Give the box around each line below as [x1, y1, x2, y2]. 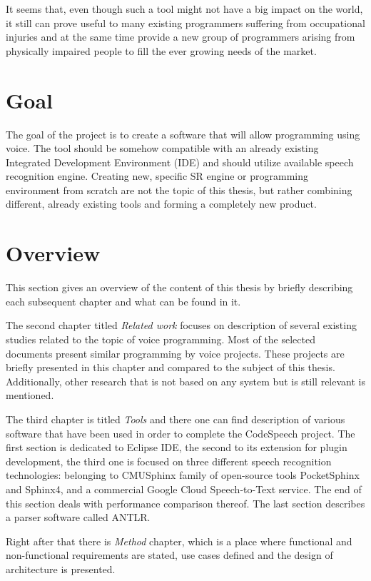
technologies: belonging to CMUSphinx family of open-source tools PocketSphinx [6, 468, 360, 483]
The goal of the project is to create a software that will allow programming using [6, 126, 360, 141]
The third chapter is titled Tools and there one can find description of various [6, 411, 345, 426]
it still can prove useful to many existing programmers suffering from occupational [6, 15, 365, 30]
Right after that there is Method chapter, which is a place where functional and [6, 533, 352, 548]
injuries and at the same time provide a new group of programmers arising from [6, 29, 355, 44]
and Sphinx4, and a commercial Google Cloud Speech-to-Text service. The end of [6, 481, 362, 496]
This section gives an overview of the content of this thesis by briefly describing [6, 280, 353, 295]
